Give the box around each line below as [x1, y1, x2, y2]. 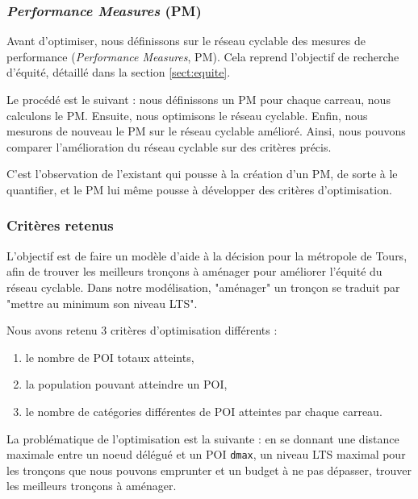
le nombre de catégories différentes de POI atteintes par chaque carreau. [25, 402, 382, 419]
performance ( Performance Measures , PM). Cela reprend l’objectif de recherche [6, 48, 399, 64]
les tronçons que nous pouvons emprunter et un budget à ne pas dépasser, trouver [6, 461, 412, 478]
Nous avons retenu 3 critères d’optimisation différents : [6, 322, 278, 339]
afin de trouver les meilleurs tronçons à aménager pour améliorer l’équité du [6, 263, 382, 280]
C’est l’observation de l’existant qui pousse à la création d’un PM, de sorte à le [6, 165, 398, 182]
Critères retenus [6, 215, 114, 235]
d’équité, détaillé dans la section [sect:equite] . [6, 64, 231, 81]
